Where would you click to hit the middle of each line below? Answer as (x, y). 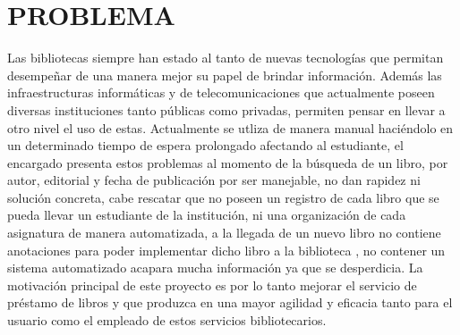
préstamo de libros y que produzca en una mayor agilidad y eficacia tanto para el (230, 302)
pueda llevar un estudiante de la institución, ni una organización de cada (207, 215)
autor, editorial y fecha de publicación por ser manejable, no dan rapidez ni (214, 180)
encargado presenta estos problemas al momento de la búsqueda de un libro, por (228, 162)
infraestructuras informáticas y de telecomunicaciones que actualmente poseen (221, 92)
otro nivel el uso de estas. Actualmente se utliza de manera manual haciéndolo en (230, 127)
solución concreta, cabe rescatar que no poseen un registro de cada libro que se (223, 197)
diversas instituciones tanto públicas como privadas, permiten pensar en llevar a (226, 109)
